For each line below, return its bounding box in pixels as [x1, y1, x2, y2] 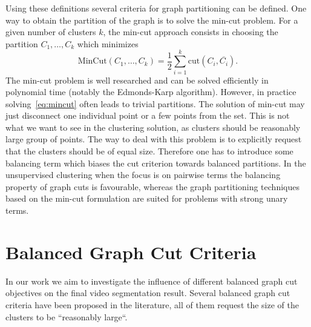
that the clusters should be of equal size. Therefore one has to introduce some [5, 145, 293, 157]
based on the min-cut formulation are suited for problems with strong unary [5, 192, 288, 205]
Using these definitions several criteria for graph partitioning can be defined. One [5, 2, 307, 14]
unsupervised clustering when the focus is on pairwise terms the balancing [5, 168, 281, 181]
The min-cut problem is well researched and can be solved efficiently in [5, 73, 269, 86]
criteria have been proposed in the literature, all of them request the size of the [5, 298, 300, 311]
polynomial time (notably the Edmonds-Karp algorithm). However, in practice [5, 85, 296, 98]
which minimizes [77, 37, 139, 50]
